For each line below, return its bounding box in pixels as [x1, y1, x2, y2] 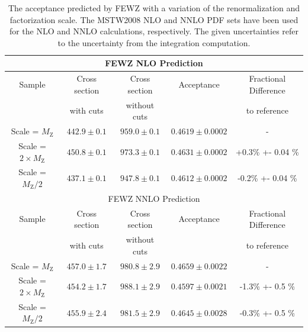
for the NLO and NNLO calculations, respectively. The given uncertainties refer [9, 25, 299, 37]
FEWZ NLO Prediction [105, 57, 203, 69]
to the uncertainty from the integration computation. [57, 36, 251, 49]
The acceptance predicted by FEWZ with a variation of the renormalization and [8, 2, 300, 14]
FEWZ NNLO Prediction [108, 192, 200, 204]
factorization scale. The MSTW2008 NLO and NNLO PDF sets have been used [9, 13, 299, 25]
